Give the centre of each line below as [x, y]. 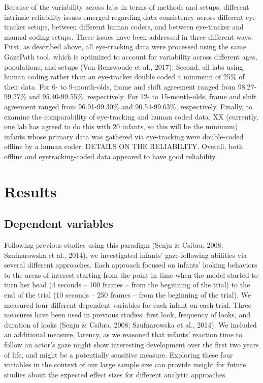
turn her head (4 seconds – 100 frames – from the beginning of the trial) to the [127, 285]
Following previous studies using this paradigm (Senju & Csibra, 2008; [114, 245]
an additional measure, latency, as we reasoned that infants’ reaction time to [123, 334]
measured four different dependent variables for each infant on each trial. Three [128, 304]
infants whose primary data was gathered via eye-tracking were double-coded [124, 136]
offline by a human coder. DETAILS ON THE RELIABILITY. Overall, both [124, 146]
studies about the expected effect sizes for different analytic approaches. [116, 374]
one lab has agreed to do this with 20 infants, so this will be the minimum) [121, 126]
